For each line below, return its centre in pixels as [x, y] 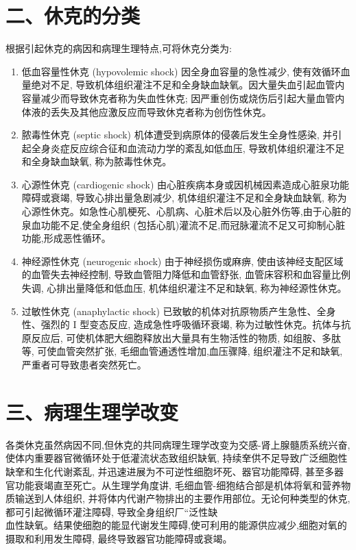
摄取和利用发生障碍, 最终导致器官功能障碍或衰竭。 [119, 538]
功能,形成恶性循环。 [66, 238]
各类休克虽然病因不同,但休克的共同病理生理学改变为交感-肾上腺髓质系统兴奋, [178, 444]
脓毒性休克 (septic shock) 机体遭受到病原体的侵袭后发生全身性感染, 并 [177, 135]
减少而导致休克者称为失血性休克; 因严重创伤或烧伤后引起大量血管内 [193, 98]
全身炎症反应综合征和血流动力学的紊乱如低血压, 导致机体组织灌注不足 [188, 148]
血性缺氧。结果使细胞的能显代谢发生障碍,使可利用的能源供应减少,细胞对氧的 [176, 525]
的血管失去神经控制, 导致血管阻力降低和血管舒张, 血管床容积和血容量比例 [186, 274]
